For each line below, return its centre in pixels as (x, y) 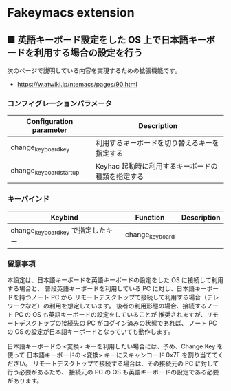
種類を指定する (120, 177)
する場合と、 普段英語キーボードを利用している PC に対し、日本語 (101, 289)
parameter (49, 130)
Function (150, 217)
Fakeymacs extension (71, 13)
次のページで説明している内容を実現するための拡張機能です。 (94, 71)
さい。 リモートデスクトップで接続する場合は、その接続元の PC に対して (116, 363)
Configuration (50, 122)
